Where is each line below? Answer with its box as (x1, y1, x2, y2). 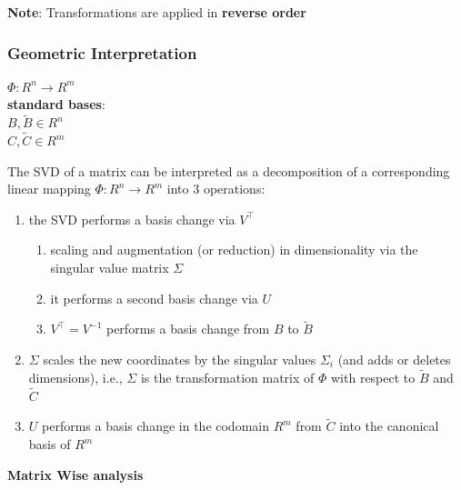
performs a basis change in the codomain (42, 416, 269, 435)
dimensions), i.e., (28, 367, 123, 386)
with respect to (331, 367, 416, 386)
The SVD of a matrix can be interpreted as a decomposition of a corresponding (7, 161, 450, 180)
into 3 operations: (166, 179, 266, 198)
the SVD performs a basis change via (28, 209, 236, 228)
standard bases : (7, 95, 105, 114)
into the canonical (339, 416, 439, 435)
